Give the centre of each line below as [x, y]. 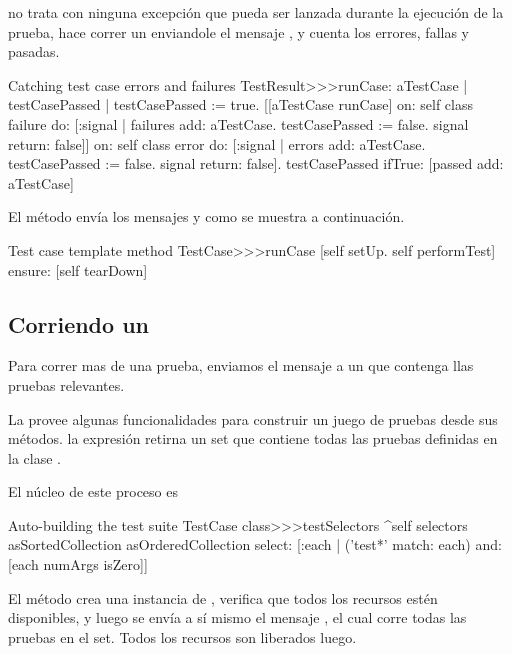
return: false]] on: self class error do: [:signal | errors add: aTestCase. [217, 143]
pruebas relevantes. [66, 384]
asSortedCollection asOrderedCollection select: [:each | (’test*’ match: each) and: [255, 544]
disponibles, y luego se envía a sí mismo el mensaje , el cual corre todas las [237, 617]
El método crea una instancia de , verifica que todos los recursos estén [223, 597]
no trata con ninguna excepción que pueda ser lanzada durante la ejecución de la [256, 12]
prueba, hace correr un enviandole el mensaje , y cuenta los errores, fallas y [239, 31]
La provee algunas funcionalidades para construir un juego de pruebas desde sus [253, 418]
